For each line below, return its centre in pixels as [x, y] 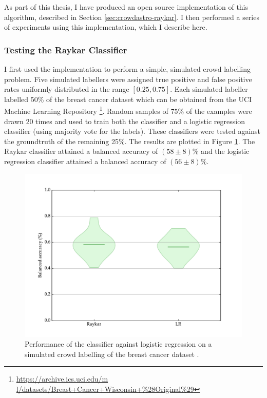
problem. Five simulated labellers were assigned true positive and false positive [128, 79]
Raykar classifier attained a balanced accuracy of [81, 151]
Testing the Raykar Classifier [66, 49]
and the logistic [225, 151]
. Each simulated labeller [209, 89]
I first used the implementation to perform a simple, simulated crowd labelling [127, 69]
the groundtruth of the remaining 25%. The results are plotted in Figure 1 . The [130, 141]
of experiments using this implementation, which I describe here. [106, 27]
